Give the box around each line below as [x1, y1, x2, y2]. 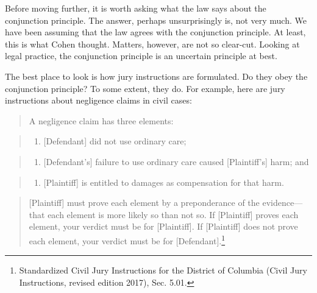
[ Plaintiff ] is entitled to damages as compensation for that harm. [43, 175, 284, 188]
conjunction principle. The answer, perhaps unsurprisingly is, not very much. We [5, 13, 307, 26]
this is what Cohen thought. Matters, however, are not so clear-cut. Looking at [5, 37, 300, 50]
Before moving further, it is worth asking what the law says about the [5, 2, 266, 14]
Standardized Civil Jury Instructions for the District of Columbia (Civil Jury [19, 264, 307, 277]
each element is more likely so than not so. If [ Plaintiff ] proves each [48, 208, 299, 221]
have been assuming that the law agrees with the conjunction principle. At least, [5, 26, 306, 38]
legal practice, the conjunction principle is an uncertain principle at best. [5, 49, 277, 62]
